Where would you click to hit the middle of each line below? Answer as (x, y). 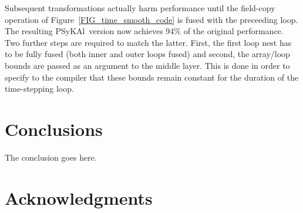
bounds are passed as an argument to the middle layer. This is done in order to (147, 65)
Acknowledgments (79, 197)
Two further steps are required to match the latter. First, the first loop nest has (148, 42)
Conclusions (54, 129)
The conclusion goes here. (51, 157)
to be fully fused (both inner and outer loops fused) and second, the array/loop (147, 54)
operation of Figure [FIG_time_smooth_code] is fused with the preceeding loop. (151, 19)
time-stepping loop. (39, 89)
